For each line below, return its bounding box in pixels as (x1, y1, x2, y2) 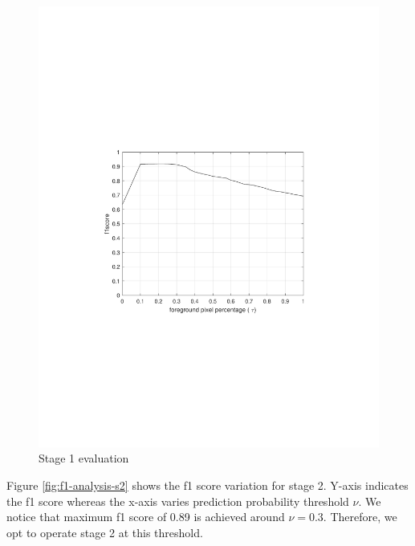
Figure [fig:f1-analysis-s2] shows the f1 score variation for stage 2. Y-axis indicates (6, 477, 409, 494)
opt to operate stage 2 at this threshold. (6, 524, 203, 540)
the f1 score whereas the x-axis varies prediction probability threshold (6, 492, 349, 509)
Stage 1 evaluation (39, 450, 129, 467)
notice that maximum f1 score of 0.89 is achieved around (6, 508, 285, 525)
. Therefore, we (323, 508, 397, 525)
